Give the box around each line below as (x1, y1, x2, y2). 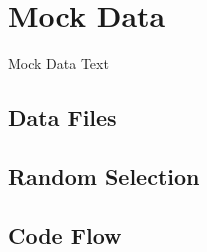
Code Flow (8, 219, 122, 250)
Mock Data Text (8, 53, 109, 74)
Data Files (8, 102, 117, 133)
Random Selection (8, 160, 200, 191)
